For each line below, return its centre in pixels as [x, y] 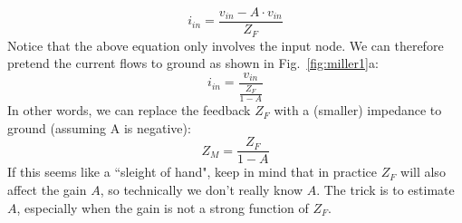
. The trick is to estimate [385, 189]
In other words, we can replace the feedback [129, 110]
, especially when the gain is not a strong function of [163, 207]
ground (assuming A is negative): [99, 127]
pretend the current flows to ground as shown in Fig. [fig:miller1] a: [193, 63]
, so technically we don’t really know [201, 189]
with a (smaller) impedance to [358, 110]
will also [423, 172]
